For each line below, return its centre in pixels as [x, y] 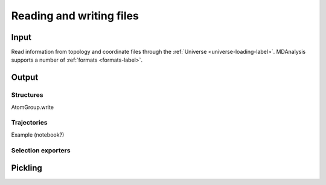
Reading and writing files [75, 16]
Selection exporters [41, 150]
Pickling [27, 168]
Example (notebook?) [38, 135]
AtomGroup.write [33, 107]
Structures [27, 95]
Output [25, 78]
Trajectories [29, 123]
